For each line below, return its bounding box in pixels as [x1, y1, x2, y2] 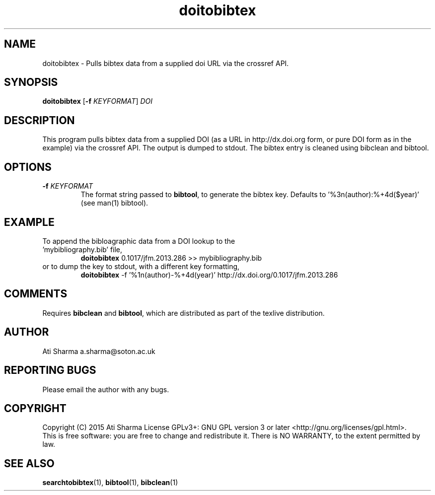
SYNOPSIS [4, 76, 58, 89]
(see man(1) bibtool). [80, 199, 148, 208]
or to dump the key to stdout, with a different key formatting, [42, 262, 240, 271]
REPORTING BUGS [4, 364, 96, 377]
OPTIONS [4, 160, 52, 173]
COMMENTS [4, 287, 68, 300]
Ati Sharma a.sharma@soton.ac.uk [42, 347, 155, 355]
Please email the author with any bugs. [42, 385, 169, 394]
